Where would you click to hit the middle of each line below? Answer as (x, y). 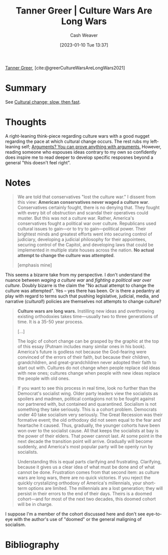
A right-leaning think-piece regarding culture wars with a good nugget (77, 136)
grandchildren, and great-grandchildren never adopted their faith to (87, 362)
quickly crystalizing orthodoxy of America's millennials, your (79, 483)
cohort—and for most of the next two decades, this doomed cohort (86, 499)
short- (149, 483)
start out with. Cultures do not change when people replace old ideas (89, 368)
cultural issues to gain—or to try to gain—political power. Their (82, 228)
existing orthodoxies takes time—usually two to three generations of (88, 316)
